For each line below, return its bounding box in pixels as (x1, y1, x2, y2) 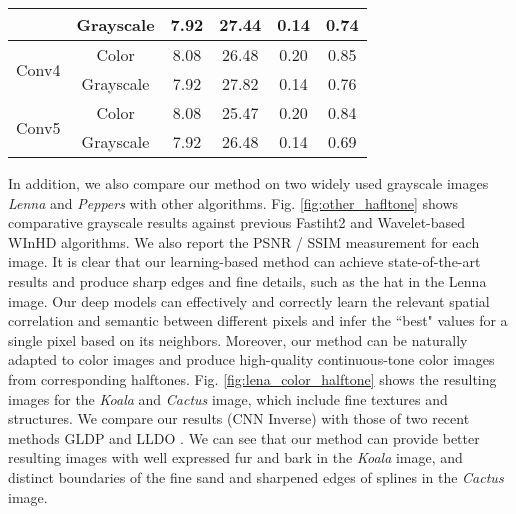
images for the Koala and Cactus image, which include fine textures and (8, 388, 448, 409)
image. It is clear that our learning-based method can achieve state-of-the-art (8, 251, 481, 272)
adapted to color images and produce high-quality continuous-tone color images (8, 349, 495, 370)
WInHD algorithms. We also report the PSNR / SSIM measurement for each (8, 231, 480, 252)
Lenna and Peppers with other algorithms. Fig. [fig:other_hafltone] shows (8, 192, 459, 213)
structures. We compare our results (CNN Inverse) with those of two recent (8, 408, 470, 429)
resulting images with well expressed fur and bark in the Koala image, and (8, 447, 463, 468)
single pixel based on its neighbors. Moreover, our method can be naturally (8, 329, 468, 350)
